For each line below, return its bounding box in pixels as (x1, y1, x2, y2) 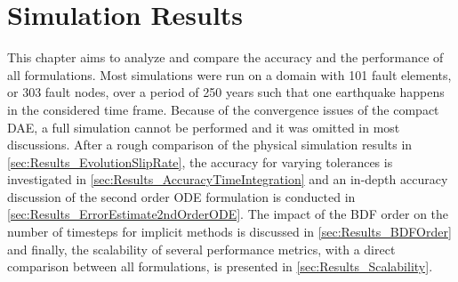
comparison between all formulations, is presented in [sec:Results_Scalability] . (7, 257, 433, 276)
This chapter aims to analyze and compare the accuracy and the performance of (7, 48, 444, 67)
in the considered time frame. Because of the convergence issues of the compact (7, 100, 439, 118)
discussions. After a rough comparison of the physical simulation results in (7, 135, 413, 154)
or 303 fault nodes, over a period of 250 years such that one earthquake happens (7, 83, 445, 101)
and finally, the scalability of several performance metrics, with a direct (7, 239, 396, 258)
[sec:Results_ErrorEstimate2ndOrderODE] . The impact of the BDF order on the (7, 205, 449, 223)
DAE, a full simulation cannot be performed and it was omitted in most (7, 117, 400, 136)
